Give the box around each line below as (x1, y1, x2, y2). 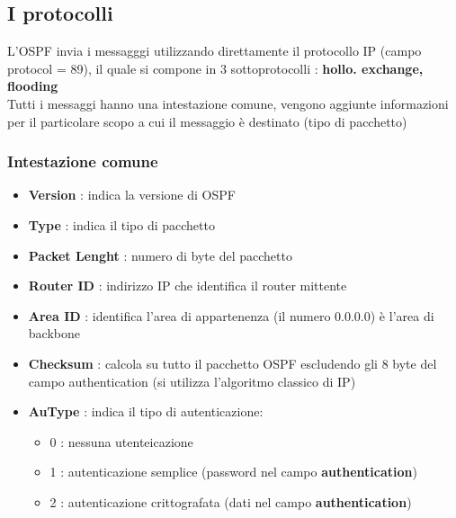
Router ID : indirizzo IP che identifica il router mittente (28, 276, 347, 295)
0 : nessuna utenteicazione (49, 432, 193, 451)
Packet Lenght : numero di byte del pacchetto (28, 246, 292, 264)
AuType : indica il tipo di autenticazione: (28, 402, 264, 421)
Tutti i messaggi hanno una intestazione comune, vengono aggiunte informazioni (7, 94, 449, 112)
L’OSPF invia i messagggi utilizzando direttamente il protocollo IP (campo (7, 41, 422, 60)
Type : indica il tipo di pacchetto (28, 215, 215, 234)
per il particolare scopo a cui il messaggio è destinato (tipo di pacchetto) (7, 112, 407, 130)
